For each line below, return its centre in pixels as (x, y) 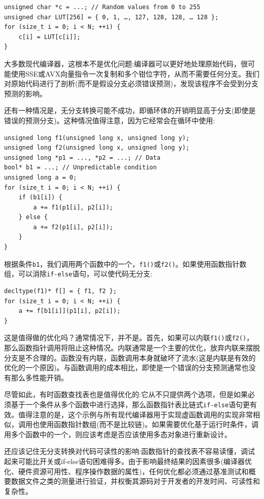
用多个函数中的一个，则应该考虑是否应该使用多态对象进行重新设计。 (118, 434)
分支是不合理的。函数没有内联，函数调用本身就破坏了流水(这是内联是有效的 (130, 357)
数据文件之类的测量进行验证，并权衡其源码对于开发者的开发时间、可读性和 (135, 481)
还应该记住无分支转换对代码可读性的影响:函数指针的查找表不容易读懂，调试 (129, 451)
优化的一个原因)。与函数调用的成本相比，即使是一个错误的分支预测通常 (123, 367)
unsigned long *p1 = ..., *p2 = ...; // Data (82, 157)
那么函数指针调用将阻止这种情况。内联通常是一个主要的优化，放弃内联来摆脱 (132, 347)
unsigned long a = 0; (41, 177)
